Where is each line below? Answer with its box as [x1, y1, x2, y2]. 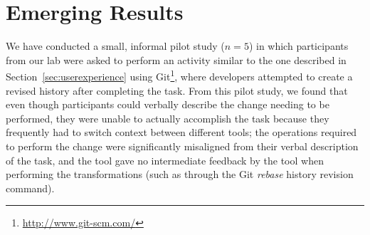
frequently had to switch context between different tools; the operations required [6, 125, 357, 140]
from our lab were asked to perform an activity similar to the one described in [6, 52, 347, 67]
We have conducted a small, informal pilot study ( [6, 38, 225, 53]
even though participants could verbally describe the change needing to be [6, 97, 329, 112]
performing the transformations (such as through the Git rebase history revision [6, 167, 354, 182]
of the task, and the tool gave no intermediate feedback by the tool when [6, 152, 324, 167]
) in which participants [248, 38, 349, 53]
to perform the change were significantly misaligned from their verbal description [6, 138, 359, 153]
